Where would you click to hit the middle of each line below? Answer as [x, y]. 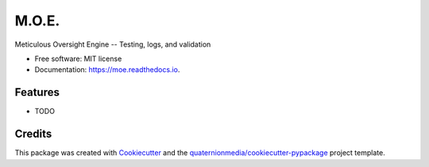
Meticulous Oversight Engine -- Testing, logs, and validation [113, 44]
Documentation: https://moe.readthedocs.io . [107, 70]
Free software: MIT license [78, 59]
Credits [33, 134]
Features [37, 92]
